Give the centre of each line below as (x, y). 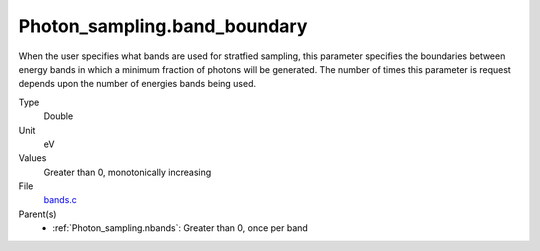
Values (32, 158)
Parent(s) (37, 214)
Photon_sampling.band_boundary (163, 26)
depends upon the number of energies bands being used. (137, 84)
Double (58, 116)
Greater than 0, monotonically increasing (127, 172)
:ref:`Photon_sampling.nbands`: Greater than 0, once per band (180, 228)
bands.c (60, 200)
